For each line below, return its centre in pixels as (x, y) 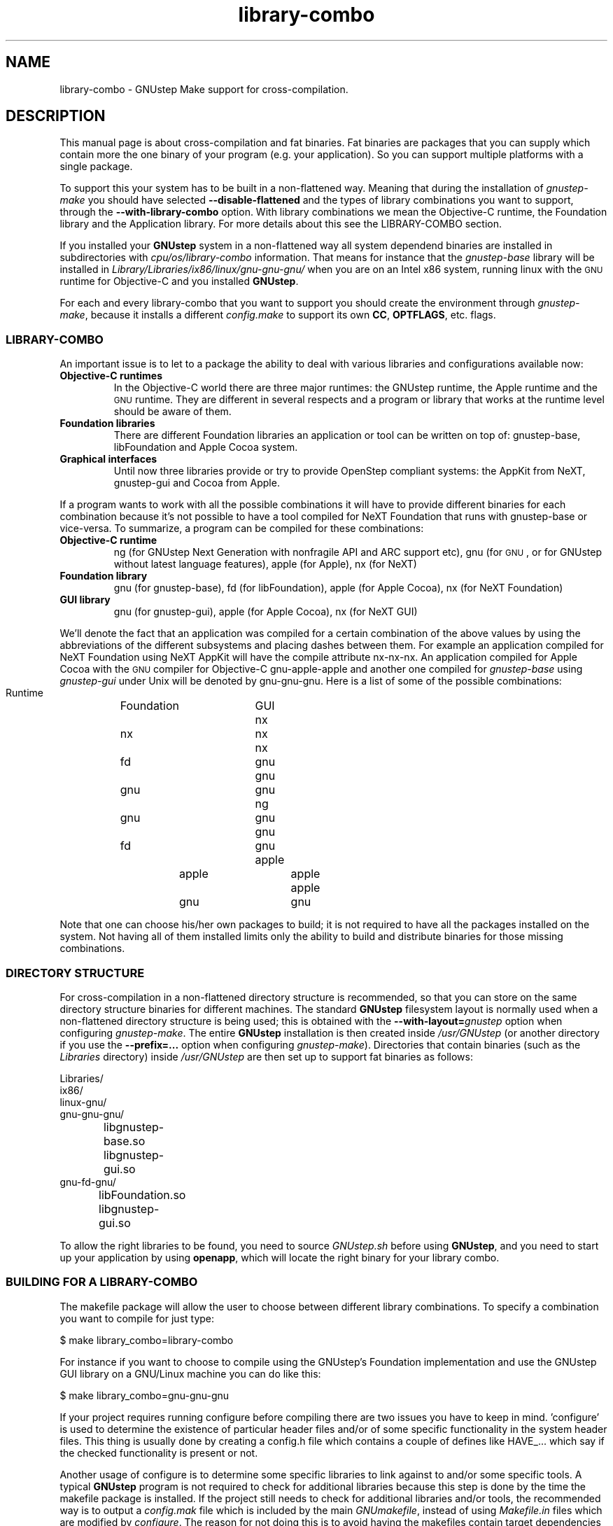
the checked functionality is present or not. (159, 1452)
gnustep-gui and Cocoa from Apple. (197, 483)
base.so (124, 1141)
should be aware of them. (172, 412)
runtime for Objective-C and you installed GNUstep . (179, 281)
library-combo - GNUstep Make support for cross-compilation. (204, 89)
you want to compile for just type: (137, 1318)
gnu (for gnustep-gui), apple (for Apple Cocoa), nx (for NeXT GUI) (266, 612)
